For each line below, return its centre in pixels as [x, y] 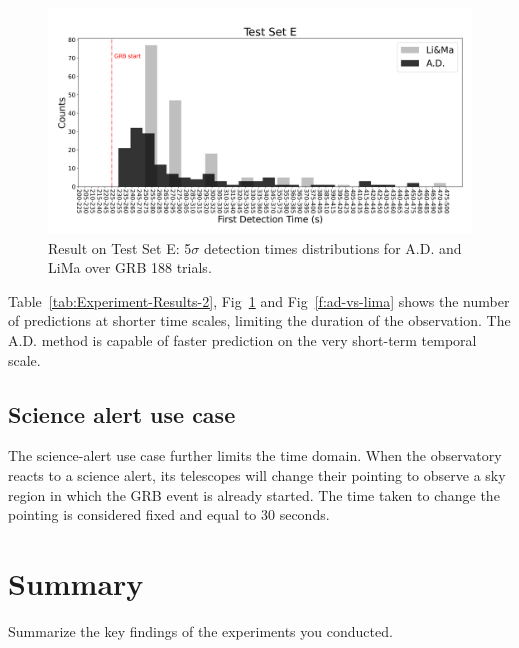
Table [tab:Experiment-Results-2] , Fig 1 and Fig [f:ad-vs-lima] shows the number [259, 300]
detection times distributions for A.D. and [332, 247]
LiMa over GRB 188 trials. [130, 267]
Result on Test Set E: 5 [120, 247]
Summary [76, 583]
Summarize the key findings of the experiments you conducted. [200, 630]
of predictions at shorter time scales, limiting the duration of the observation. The [259, 320]
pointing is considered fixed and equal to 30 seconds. [169, 514]
